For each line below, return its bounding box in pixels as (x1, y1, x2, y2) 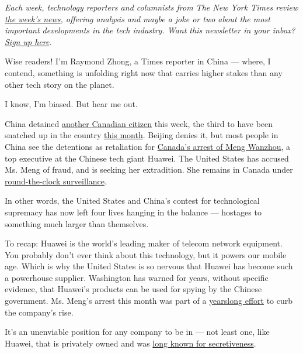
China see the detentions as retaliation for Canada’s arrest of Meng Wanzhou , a (5, 140, 291, 152)
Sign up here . (5, 35, 52, 47)
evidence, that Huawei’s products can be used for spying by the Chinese (5, 283, 262, 295)
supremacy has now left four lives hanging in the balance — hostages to (5, 205, 262, 218)
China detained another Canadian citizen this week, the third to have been (5, 117, 273, 129)
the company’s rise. (5, 306, 74, 318)
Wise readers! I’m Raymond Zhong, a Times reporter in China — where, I (5, 55, 271, 67)
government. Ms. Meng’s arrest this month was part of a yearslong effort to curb (5, 294, 293, 307)
